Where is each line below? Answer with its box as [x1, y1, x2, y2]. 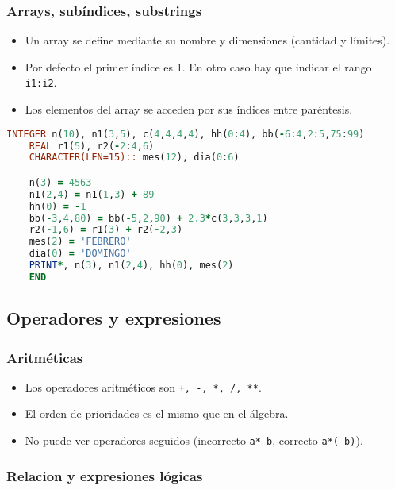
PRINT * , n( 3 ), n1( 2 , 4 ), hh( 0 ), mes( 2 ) [29, 260, 234, 272]
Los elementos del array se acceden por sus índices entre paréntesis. [25, 101, 353, 118]
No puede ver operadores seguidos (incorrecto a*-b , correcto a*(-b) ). [25, 432, 363, 449]
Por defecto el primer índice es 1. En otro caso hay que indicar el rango [25, 58, 372, 75]
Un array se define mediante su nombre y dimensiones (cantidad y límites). [25, 32, 390, 48]
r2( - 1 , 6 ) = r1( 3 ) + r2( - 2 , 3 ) [29, 224, 183, 236]
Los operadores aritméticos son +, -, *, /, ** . [25, 378, 262, 395]
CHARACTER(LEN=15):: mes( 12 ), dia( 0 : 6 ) [29, 152, 240, 164]
